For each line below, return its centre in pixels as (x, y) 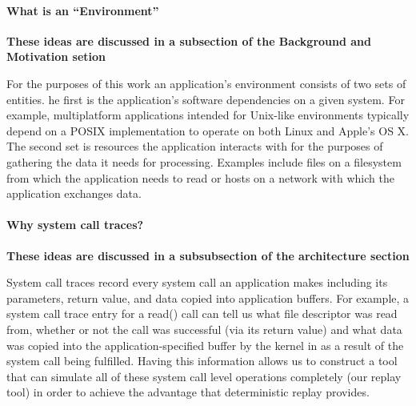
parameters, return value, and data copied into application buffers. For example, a (208, 297)
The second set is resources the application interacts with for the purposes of (195, 146)
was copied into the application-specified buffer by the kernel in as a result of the (205, 345)
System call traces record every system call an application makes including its (197, 282)
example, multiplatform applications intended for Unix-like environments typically (208, 115)
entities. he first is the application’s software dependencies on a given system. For (206, 99)
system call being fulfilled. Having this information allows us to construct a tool (202, 361)
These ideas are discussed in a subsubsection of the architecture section (208, 255)
